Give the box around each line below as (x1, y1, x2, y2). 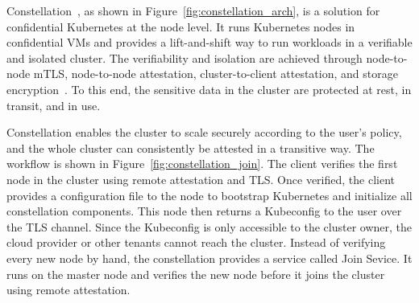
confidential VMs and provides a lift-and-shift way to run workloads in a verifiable (6, 34, 413, 51)
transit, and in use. (6, 96, 101, 113)
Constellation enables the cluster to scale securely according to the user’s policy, (6, 124, 402, 141)
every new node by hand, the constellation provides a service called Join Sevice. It (6, 249, 413, 266)
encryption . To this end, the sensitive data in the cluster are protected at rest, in (6, 80, 412, 97)
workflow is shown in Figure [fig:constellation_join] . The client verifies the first (6, 155, 398, 172)
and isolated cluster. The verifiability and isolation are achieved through (6, 49, 363, 66)
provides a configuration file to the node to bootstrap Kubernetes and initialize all (6, 186, 413, 203)
